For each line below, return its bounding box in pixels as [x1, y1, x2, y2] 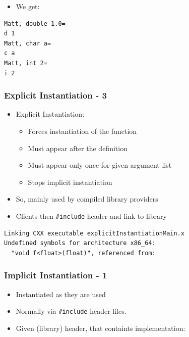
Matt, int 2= [4, 59, 47, 67]
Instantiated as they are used [16, 288, 106, 299]
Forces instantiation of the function [28, 125, 137, 136]
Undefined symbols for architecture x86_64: [4, 239, 156, 247]
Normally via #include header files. [16, 306, 127, 316]
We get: [16, 1, 40, 11]
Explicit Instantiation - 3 [4, 89, 107, 102]
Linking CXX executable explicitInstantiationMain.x [4, 229, 184, 237]
